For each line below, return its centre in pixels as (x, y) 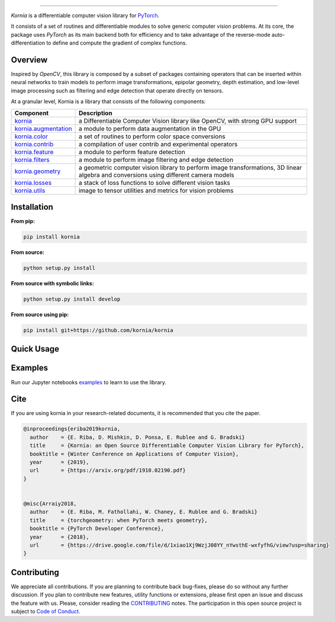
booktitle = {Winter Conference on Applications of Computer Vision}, (134, 454)
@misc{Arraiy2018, (50, 503)
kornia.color (31, 136)
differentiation (28, 43)
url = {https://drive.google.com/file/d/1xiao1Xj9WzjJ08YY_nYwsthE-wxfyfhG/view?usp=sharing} (180, 545)
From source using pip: (40, 315)
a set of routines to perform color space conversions (152, 136)
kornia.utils (30, 190)
